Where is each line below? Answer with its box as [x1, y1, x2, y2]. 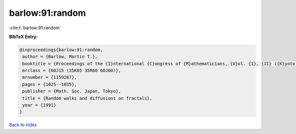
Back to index [9, 122, 37, 128]
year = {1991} [22, 102, 56, 108]
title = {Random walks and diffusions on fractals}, [22, 95, 152, 101]
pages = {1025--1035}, [22, 82, 77, 87]
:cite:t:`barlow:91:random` [9, 25, 61, 31]
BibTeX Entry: [9, 34, 38, 40]
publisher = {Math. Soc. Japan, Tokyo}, [22, 89, 121, 94]
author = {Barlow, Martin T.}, [22, 54, 98, 59]
